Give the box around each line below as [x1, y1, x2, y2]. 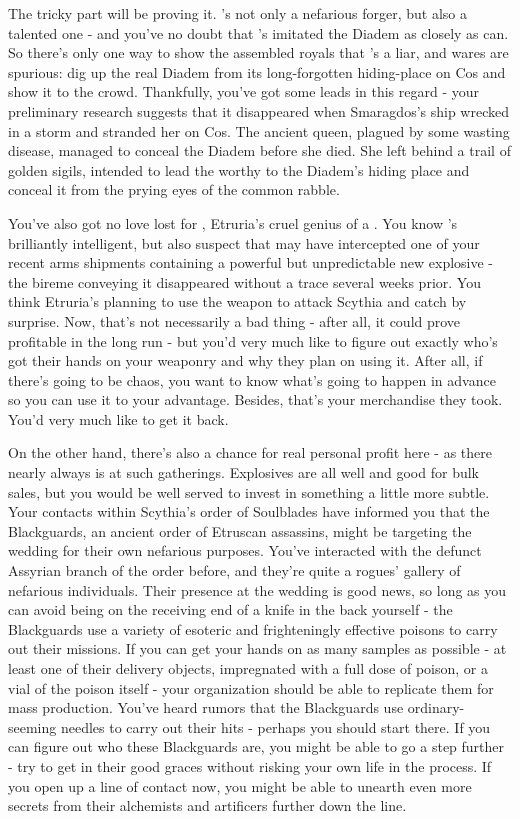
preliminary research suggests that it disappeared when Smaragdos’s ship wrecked [8, 100, 509, 121]
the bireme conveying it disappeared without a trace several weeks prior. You [8, 271, 481, 292]
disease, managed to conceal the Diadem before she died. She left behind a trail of [8, 140, 511, 161]
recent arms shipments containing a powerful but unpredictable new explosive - [8, 252, 494, 273]
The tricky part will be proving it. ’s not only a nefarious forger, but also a [8, 3, 468, 23]
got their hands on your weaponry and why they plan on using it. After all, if [8, 350, 483, 371]
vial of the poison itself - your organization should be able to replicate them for [8, 677, 494, 698]
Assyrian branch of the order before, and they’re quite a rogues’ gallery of [8, 560, 461, 581]
